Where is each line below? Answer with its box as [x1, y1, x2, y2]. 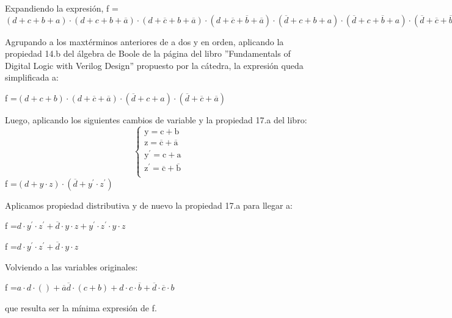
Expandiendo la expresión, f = [5, 2, 118, 14]
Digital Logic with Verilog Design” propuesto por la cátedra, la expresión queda [5, 59, 304, 71]
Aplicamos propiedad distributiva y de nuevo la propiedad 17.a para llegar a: [5, 198, 293, 211]
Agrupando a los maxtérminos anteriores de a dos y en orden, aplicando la [5, 35, 284, 48]
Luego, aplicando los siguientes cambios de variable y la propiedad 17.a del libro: [5, 113, 307, 126]
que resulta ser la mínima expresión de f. [5, 301, 157, 314]
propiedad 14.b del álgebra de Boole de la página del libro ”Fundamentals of [5, 47, 291, 60]
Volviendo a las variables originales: [5, 260, 138, 273]
